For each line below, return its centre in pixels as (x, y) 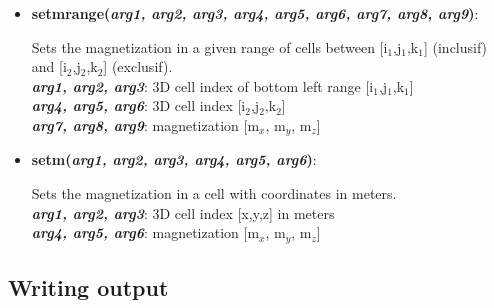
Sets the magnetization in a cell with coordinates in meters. (214, 193)
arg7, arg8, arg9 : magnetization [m (145, 124)
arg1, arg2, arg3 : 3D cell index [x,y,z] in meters (183, 212)
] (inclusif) (455, 46)
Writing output (88, 287)
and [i (49, 66)
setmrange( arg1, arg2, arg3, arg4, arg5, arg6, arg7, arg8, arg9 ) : (255, 13)
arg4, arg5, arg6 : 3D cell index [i (138, 105)
